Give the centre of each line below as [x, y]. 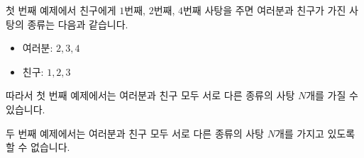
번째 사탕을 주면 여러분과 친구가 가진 [264, 10]
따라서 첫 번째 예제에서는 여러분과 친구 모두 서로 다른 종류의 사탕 [150, 95]
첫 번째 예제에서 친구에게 [61, 10]
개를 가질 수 [332, 95]
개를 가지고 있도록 [315, 133]
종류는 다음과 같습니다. [78, 24]
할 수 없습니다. [38, 147]
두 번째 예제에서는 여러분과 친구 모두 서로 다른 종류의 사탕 [135, 133]
